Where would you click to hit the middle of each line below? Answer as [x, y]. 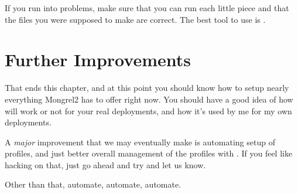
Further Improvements [98, 59]
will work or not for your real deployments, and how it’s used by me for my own [148, 110]
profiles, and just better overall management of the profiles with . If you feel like [149, 153]
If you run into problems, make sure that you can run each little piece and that [147, 8]
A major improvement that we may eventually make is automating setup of [140, 142]
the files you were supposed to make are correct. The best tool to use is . [135, 19]
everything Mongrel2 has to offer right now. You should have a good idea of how [149, 99]
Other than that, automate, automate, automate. [93, 184]
